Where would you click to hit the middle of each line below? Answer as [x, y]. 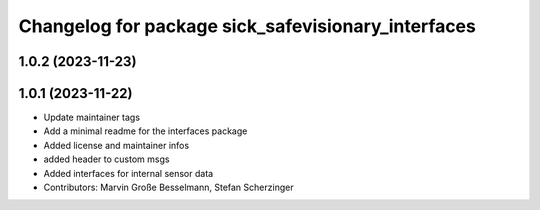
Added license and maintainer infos [116, 145]
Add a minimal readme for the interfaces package [145, 131]
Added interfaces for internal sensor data [128, 173]
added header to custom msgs [106, 159]
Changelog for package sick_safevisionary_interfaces [247, 26]
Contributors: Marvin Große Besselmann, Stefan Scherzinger [168, 187]
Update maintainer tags [91, 117]
